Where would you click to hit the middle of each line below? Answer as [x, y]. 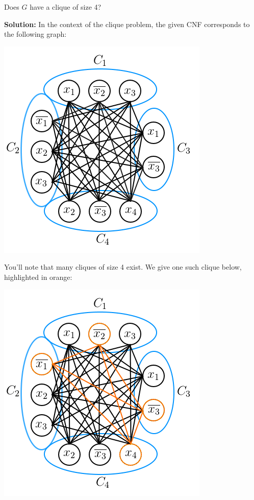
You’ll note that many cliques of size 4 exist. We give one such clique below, [123, 267]
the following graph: [35, 34]
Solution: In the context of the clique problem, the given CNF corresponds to [127, 24]
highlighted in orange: [38, 277]
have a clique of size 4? [66, 7]
